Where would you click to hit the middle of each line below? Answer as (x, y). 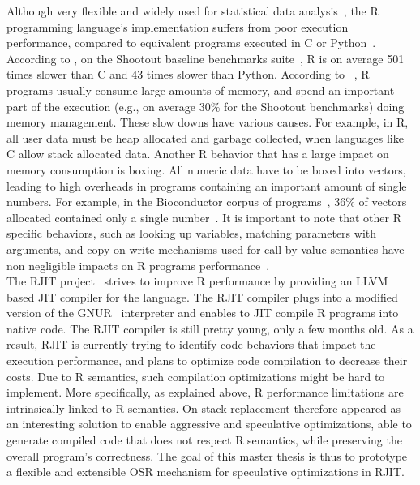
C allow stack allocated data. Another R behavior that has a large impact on (198, 154)
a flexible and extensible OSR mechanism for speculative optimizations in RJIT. (206, 472)
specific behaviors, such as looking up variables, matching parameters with (192, 233)
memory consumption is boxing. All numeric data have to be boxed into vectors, (206, 169)
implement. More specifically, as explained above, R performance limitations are (205, 392)
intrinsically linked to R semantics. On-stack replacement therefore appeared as (204, 408)
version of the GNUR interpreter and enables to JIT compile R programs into (203, 313)
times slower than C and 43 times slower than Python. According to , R (188, 74)
